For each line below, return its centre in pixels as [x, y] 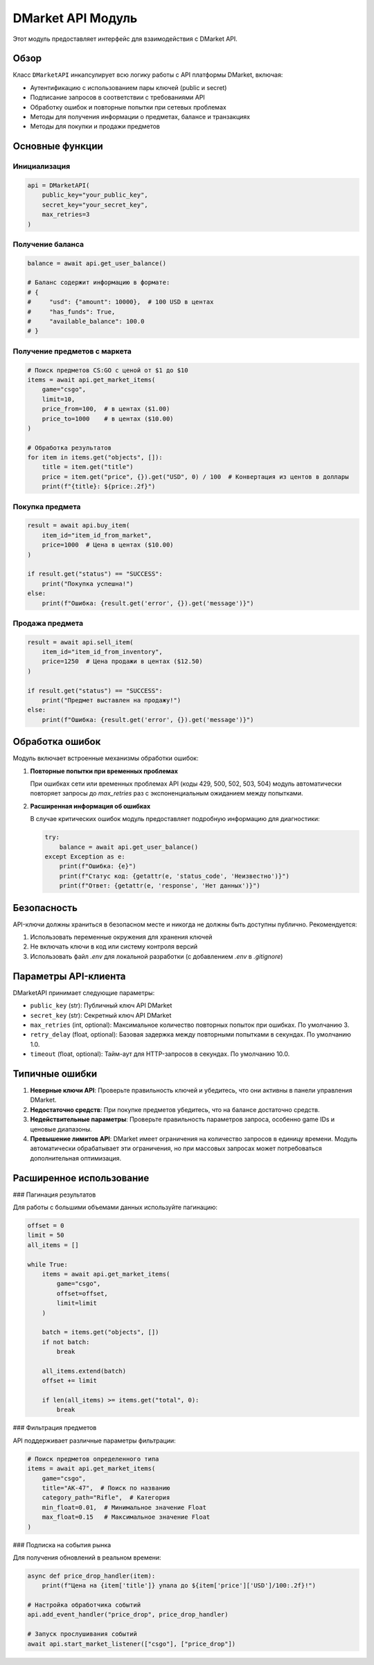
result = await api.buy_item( [79, 526]
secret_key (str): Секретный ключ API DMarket [101, 1015]
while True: [48, 1264]
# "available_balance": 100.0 [86, 321]
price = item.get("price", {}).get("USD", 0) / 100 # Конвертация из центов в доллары [195, 477]
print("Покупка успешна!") [88, 583]
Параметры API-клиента [69, 976]
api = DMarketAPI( [59, 185]
